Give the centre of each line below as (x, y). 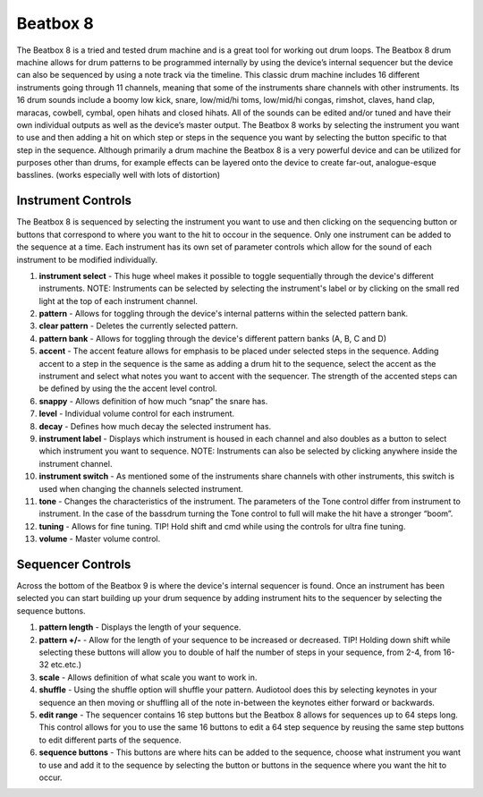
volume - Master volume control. (100, 539)
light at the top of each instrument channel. (119, 301)
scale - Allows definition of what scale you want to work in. (148, 677)
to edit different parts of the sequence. (110, 740)
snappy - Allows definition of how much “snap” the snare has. (153, 401)
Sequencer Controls (74, 564)
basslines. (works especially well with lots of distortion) (119, 175)
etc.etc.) (66, 665)
